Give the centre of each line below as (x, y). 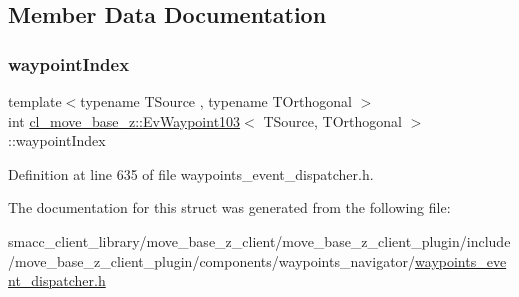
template (35, 101)
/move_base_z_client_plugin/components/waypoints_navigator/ (212, 260)
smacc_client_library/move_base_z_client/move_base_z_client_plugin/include (259, 240)
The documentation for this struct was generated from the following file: (229, 207)
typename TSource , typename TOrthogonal (216, 101)
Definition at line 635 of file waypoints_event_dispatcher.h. (191, 173)
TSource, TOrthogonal (332, 120)
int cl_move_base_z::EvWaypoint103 (124, 120)
